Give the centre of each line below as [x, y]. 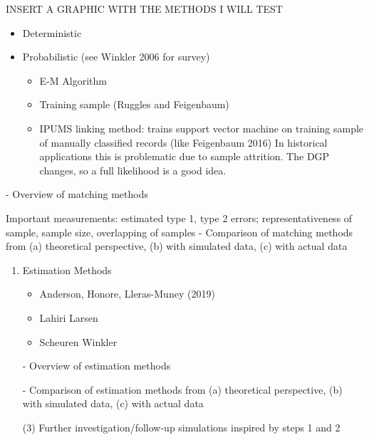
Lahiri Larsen [69, 317]
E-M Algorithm [73, 80]
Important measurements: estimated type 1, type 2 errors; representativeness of [179, 218]
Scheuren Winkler [78, 341]
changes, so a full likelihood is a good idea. [133, 170]
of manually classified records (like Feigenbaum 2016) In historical [183, 142]
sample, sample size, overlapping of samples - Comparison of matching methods [180, 232]
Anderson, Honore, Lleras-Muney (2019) [127, 294]
